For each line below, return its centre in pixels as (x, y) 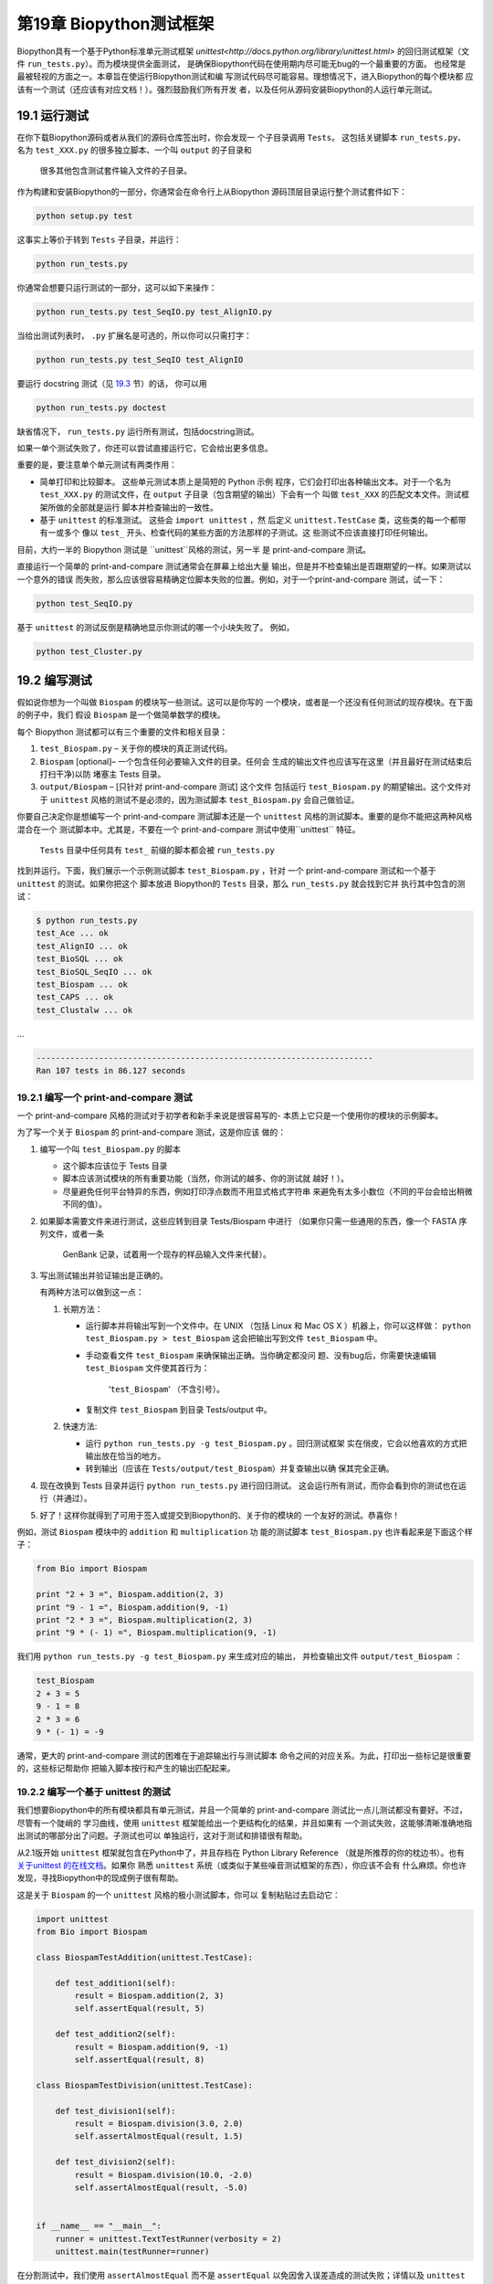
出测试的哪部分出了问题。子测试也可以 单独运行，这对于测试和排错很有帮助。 (162, 1835)
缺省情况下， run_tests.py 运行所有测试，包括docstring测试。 (138, 431)
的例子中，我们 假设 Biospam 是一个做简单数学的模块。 (121, 715)
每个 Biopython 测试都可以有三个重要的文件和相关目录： (122, 732)
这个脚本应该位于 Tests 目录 (115, 1166)
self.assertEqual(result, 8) (140, 2060)
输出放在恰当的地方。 (126, 1456)
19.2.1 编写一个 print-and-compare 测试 (105, 1097)
